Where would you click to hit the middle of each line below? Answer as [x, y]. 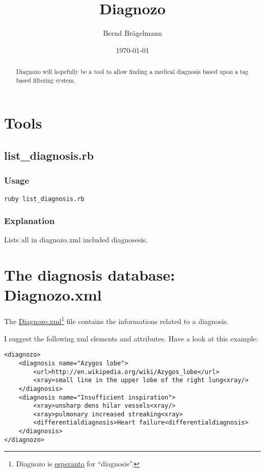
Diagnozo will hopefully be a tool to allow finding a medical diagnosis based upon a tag [132, 72]
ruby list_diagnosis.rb [44, 199]
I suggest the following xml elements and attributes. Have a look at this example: [131, 338]
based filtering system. [46, 80]
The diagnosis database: [90, 275]
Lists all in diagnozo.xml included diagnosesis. [76, 240]
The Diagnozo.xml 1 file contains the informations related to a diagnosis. [116, 320]
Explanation [30, 221]
